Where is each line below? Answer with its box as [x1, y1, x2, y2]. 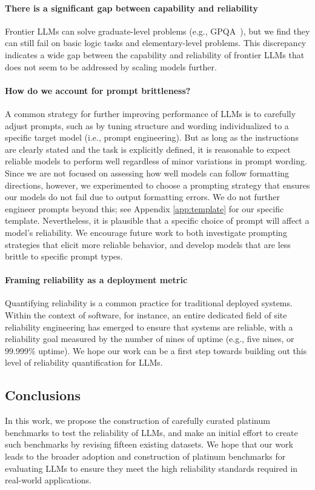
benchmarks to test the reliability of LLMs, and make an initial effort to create [5, 426, 298, 438]
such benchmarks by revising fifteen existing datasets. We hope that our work [5, 438, 293, 451]
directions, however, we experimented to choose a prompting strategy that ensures [5, 178, 310, 191]
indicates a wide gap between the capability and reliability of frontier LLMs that [5, 48, 305, 61]
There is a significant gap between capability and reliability [5, 1, 258, 14]
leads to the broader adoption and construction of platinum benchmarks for [5, 450, 286, 463]
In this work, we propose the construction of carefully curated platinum [5, 414, 270, 427]
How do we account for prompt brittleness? [5, 84, 191, 96]
